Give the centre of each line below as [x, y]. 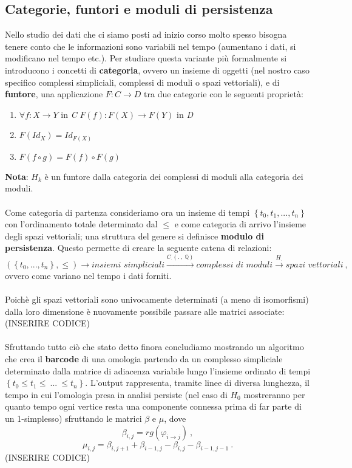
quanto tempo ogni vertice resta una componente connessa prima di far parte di [153, 406]
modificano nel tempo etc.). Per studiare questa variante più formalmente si [146, 58]
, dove [175, 418]
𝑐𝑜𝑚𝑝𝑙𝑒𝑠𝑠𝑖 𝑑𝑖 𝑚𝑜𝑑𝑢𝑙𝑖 [234, 265]
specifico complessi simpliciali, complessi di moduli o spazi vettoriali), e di [142, 82]
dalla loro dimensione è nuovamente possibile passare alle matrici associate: [145, 311]
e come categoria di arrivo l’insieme [240, 224]
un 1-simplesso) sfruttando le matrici [73, 418]
